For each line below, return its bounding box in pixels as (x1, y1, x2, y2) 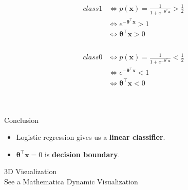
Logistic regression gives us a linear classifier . (16, 132, 165, 142)
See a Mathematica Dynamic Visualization (4, 176, 138, 186)
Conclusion (4, 114, 39, 125)
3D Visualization (4, 166, 57, 177)
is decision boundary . (44, 149, 120, 159)
